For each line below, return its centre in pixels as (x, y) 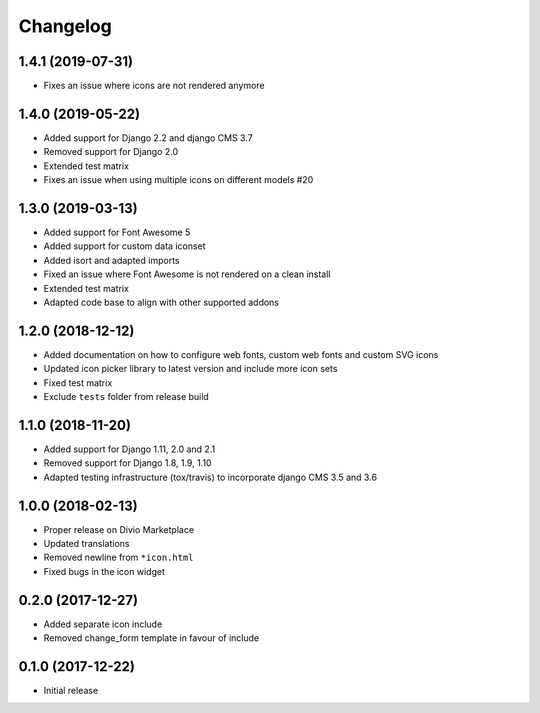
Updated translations (86, 544)
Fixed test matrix (78, 382)
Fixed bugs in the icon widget (104, 571)
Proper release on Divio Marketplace (119, 529)
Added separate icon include (103, 624)
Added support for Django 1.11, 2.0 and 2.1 (129, 449)
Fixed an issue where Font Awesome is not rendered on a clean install (187, 274)
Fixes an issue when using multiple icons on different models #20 (178, 180)
